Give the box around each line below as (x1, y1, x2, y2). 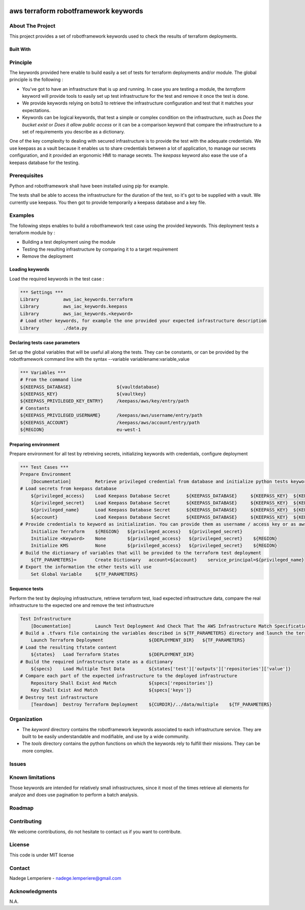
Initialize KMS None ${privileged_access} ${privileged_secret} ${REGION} (30, 543, 278, 549)
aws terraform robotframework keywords (9, 7, 143, 15)
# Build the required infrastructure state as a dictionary (20, 659, 173, 664)
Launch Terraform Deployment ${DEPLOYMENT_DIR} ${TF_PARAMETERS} (30, 637, 246, 643)
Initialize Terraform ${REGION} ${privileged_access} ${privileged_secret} (30, 528, 243, 534)
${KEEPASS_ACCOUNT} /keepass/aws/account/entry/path (20, 419, 200, 425)
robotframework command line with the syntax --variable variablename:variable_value (9, 356, 190, 362)
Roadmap (9, 804, 34, 811)
